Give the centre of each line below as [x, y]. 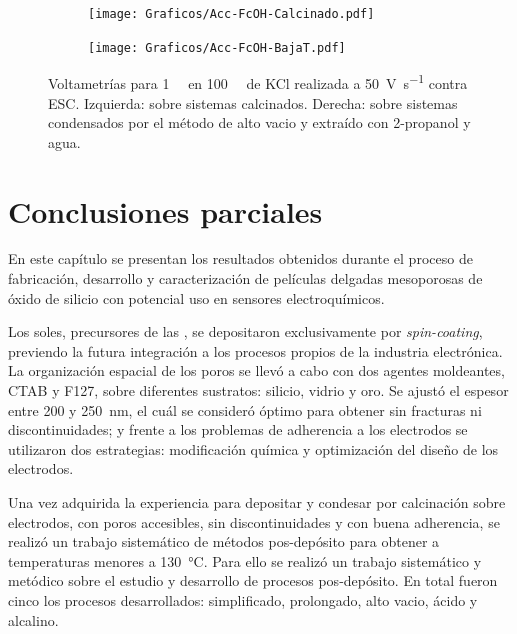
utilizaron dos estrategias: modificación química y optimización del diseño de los [253, 448]
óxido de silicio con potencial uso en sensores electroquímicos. [196, 297]
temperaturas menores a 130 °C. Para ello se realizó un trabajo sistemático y [245, 560]
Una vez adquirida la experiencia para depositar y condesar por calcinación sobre [257, 502]
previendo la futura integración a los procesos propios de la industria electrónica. [255, 350]
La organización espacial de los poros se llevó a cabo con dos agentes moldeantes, [256, 370]
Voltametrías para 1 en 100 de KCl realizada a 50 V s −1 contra [258, 81]
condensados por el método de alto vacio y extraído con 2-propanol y [259, 122]
